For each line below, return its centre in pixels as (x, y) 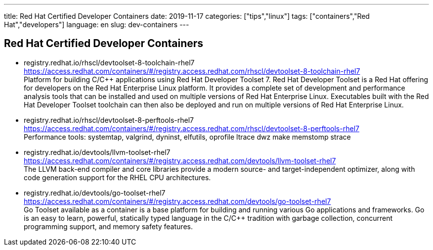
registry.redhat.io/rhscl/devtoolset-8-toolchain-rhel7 (109, 62)
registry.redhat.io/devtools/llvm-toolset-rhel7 (97, 152)
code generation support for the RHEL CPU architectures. (117, 177)
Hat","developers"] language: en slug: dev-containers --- (97, 25)
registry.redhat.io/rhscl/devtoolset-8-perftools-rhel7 (109, 120)
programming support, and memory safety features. (108, 226)
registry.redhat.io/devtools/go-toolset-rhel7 (95, 193)
